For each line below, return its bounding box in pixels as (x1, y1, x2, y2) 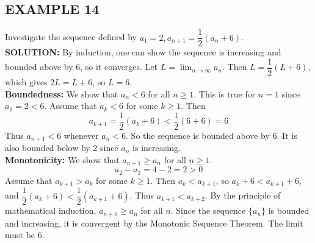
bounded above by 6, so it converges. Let (5, 60, 158, 73)
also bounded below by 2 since (5, 141, 118, 154)
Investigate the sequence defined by (5, 30, 137, 43)
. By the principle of (205, 189, 281, 202)
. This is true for (194, 87, 256, 100)
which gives (5, 75, 48, 88)
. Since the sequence (170, 204, 246, 217)
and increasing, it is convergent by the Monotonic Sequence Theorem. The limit (5, 216, 303, 229)
